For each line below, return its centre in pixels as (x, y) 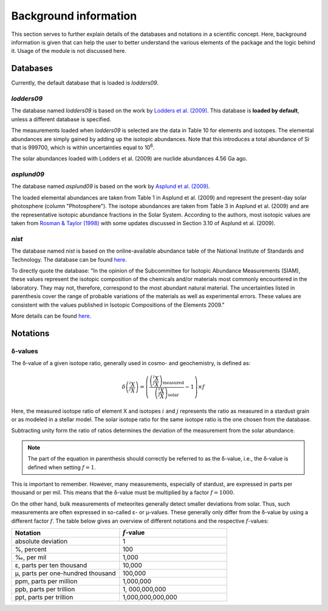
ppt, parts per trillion (44, 598)
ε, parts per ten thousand (51, 565)
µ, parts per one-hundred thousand (65, 573)
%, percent (31, 550)
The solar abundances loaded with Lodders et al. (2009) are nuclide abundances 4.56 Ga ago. (129, 159)
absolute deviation (41, 542)
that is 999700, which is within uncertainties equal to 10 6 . (83, 147)
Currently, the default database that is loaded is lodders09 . (85, 83)
